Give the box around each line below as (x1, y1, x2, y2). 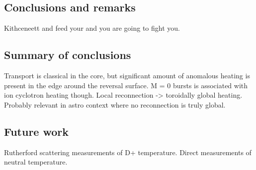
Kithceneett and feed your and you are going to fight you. (4, 23, 180, 33)
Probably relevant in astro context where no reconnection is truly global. (4, 99, 226, 110)
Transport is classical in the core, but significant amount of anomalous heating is (4, 70, 250, 80)
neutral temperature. (4, 157, 68, 167)
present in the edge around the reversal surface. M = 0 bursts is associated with (4, 80, 248, 90)
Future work (4, 123, 69, 139)
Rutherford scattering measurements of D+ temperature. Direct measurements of (4, 147, 252, 157)
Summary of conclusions (4, 47, 131, 62)
